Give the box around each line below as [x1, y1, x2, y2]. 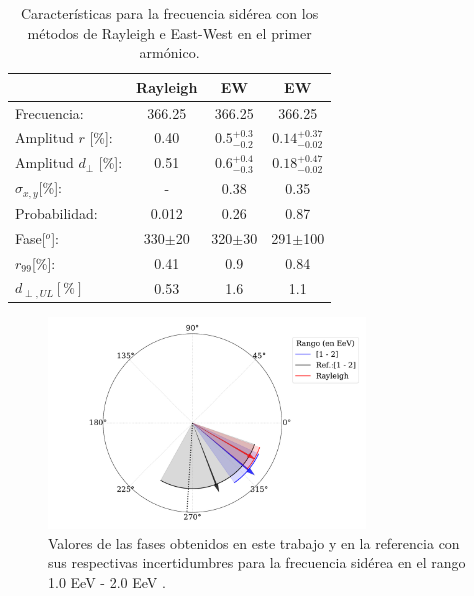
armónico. [139, 42, 200, 63]
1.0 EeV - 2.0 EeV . [48, 571, 166, 592]
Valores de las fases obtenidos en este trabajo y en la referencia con [48, 532, 460, 553]
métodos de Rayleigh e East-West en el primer [27, 22, 312, 43]
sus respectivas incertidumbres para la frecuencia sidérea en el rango [48, 552, 466, 573]
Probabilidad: [15, 202, 98, 223]
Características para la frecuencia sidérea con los [20, 3, 319, 23]
